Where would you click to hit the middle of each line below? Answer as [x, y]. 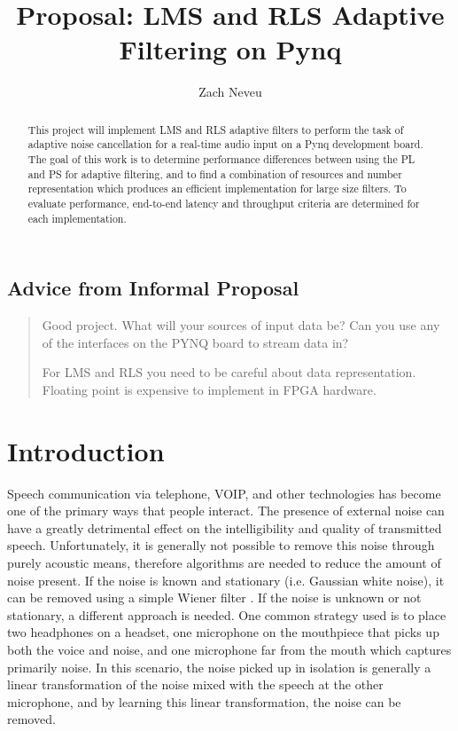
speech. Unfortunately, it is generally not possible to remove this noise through [221, 545]
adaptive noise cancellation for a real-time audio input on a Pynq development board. [225, 144]
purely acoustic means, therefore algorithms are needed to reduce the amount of [224, 562]
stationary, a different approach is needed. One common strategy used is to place [227, 614]
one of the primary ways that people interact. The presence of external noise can [226, 511]
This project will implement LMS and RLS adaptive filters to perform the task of [216, 129]
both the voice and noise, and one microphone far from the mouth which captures [229, 649]
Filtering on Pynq [230, 49]
